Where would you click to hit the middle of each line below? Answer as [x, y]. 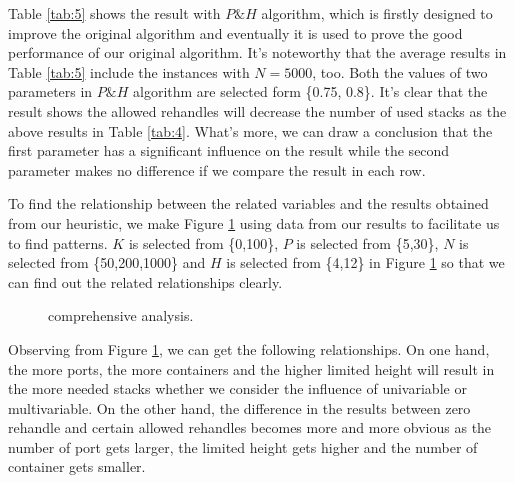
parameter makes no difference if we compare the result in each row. [217, 169]
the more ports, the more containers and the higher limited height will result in [251, 368]
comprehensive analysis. [121, 315]
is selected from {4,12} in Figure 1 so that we [365, 262]
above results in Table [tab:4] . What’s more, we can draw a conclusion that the [250, 130]
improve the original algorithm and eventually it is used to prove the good [235, 32]
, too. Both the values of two [400, 71]
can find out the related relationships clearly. [145, 281]
